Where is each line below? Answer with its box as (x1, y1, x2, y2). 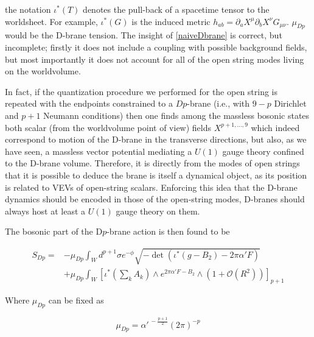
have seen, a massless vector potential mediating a (5, 144, 192, 157)
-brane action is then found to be (106, 225, 230, 238)
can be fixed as (48, 294, 104, 307)
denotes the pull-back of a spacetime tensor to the (83, 3, 270, 15)
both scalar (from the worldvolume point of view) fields (5, 121, 212, 133)
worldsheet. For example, (5, 15, 98, 27)
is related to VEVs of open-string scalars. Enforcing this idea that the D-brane (5, 180, 298, 193)
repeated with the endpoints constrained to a (5, 97, 173, 110)
